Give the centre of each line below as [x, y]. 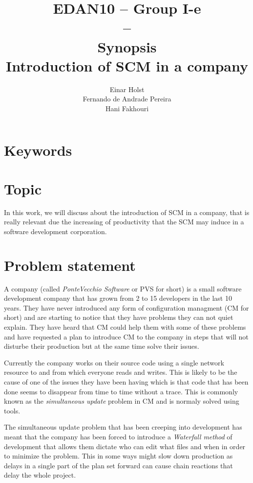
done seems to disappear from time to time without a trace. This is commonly [121, 391]
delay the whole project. [40, 475]
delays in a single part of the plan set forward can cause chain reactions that [118, 465]
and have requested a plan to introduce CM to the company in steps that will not [126, 336]
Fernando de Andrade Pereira [127, 99]
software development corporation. [55, 231]
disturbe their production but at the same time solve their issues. [102, 346]
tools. [12, 410]
